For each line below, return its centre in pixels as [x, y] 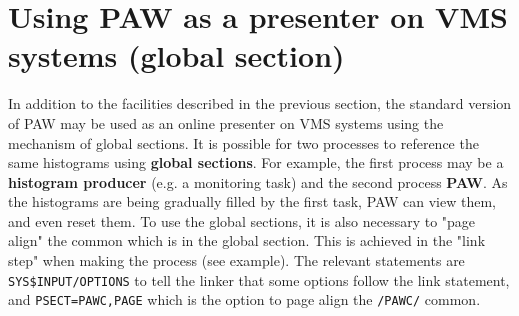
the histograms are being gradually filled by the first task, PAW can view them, [252, 201]
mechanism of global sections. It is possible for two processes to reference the [243, 142]
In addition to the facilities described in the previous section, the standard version [260, 103]
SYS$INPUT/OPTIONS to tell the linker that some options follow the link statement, [259, 279]
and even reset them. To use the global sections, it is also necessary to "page [242, 220]
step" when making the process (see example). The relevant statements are [236, 260]
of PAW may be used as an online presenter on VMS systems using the [226, 122]
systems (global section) [176, 55]
